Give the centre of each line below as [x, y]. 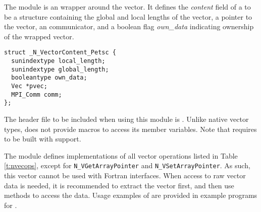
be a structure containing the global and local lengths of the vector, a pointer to [128, 16]
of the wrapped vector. [39, 36]
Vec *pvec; [29, 86]
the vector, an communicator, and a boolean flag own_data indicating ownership [129, 26]
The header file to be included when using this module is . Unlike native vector [126, 119]
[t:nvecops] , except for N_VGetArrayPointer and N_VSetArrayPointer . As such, [127, 165]
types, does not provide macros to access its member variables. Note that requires [130, 129]
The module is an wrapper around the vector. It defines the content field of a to [127, 7]
